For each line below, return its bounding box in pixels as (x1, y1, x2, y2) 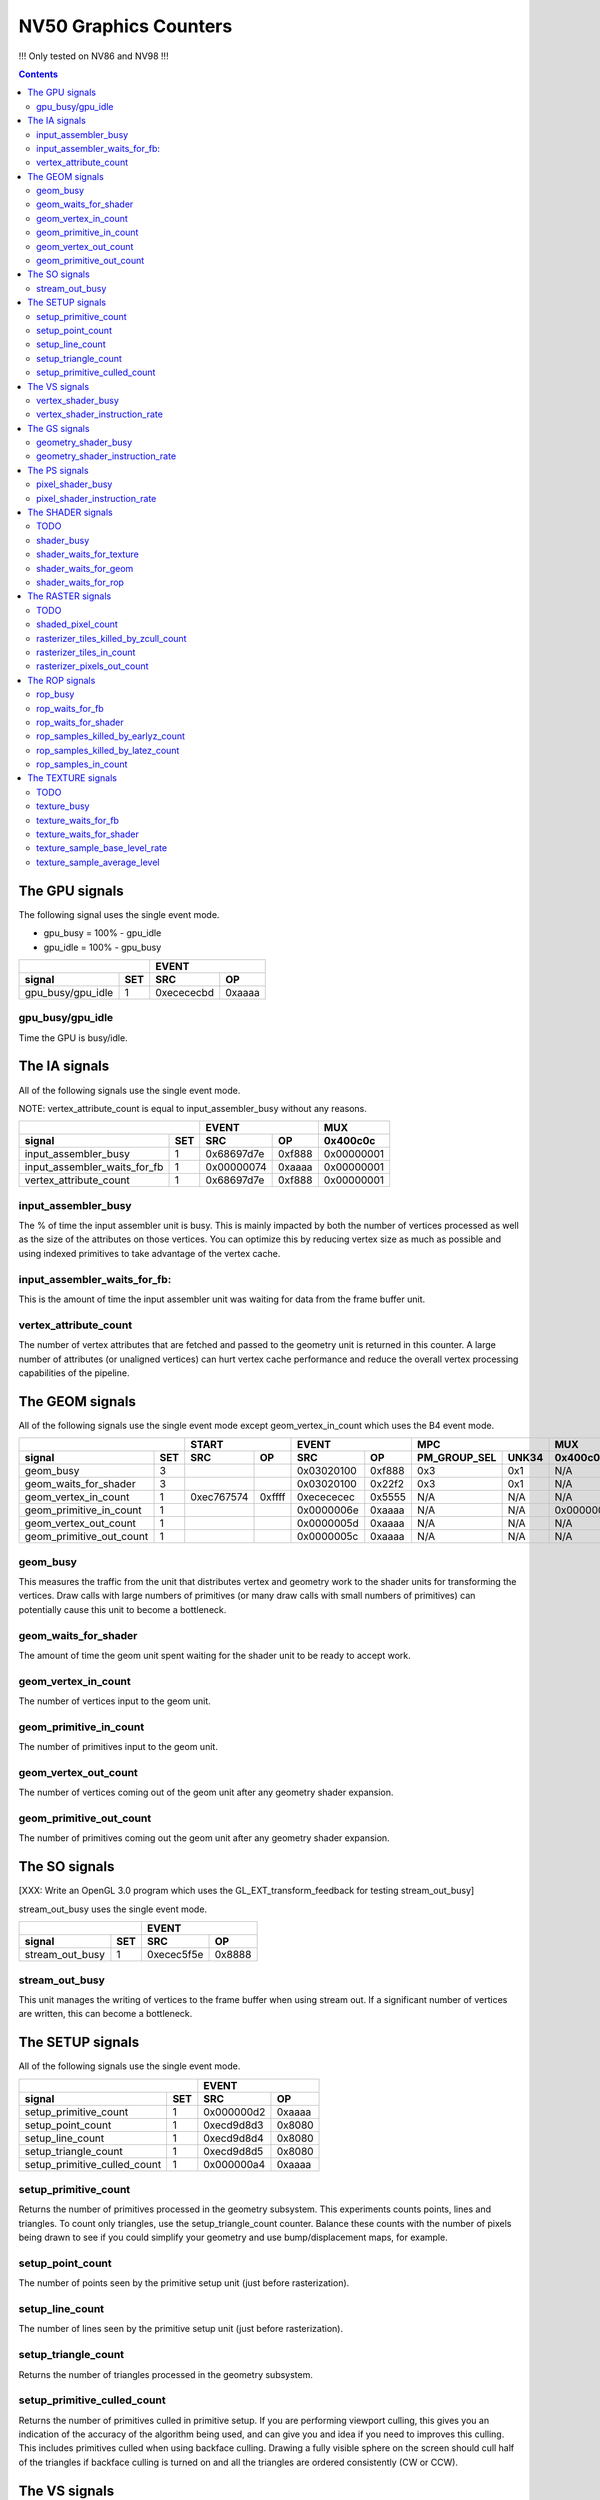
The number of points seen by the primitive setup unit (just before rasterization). (18, 2277, 350, 2289)
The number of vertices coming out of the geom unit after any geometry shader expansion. (18, 1786, 394, 1799)
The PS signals (27, 464, 89, 476)
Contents (18, 68, 59, 80)
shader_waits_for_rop (36, 576, 125, 588)
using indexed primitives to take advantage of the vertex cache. (18, 1247, 281, 1259)
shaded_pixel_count (36, 618, 119, 630)
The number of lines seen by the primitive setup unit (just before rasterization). (18, 2323, 344, 2335)
